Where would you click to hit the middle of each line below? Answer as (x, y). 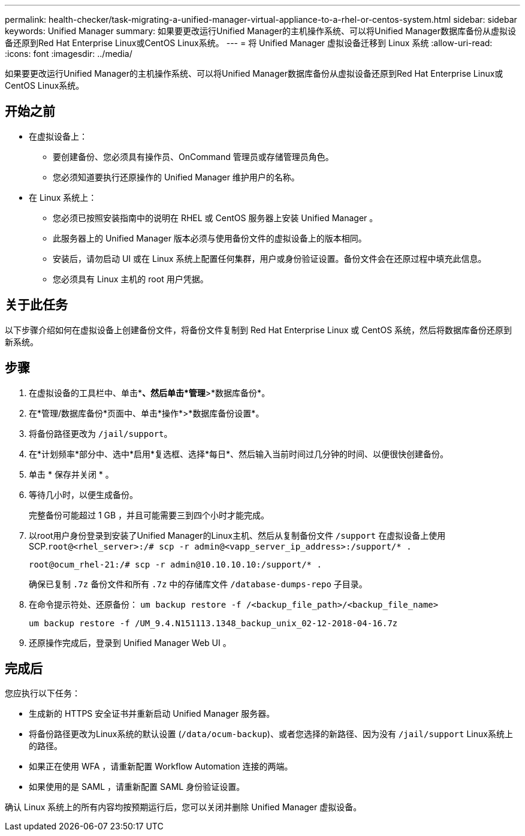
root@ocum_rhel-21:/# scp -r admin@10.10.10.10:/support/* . (175, 564)
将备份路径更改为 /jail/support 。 (101, 433)
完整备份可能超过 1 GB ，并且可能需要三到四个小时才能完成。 (149, 515)
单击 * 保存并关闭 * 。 (71, 474)
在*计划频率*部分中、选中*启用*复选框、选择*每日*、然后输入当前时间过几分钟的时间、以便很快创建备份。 (239, 454)
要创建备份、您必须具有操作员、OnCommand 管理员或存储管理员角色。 (193, 156)
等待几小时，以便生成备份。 (83, 494)
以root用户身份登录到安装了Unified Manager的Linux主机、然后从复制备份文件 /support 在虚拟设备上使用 (237, 535)
